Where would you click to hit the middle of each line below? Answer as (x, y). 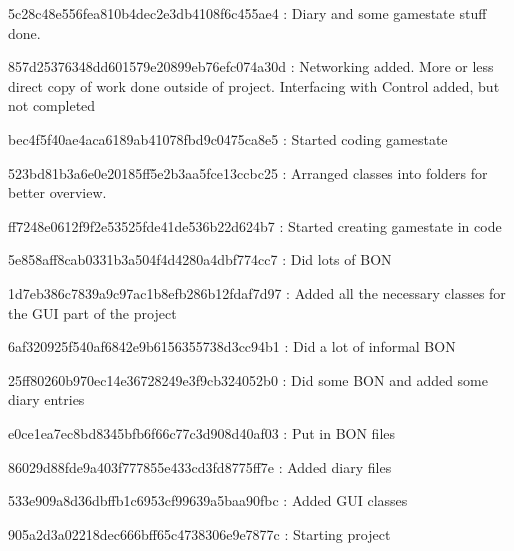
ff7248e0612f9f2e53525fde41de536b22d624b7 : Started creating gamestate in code (255, 225)
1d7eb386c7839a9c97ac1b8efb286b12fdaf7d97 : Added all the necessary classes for (257, 292)
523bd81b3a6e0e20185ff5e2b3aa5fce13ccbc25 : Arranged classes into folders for (248, 172)
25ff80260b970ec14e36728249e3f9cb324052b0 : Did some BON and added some (248, 379)
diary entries (46, 399)
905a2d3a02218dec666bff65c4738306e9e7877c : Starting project (199, 533)
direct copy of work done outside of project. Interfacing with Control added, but (254, 85)
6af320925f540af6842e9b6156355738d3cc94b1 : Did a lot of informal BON (232, 346)
